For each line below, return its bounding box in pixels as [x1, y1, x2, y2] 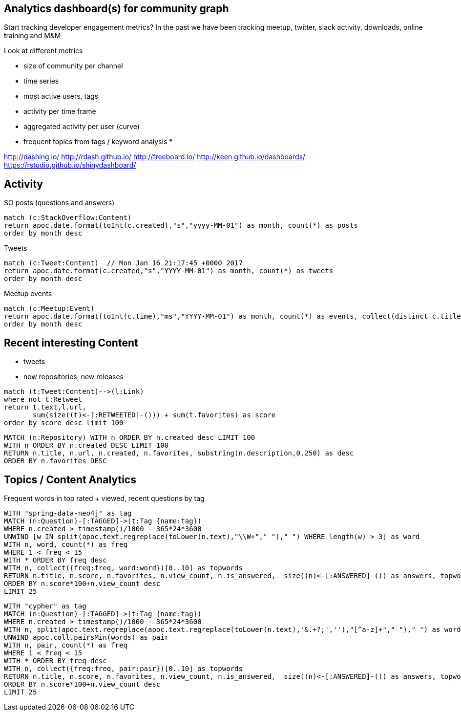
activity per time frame [23, 107, 96, 116]
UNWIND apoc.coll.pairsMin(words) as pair [4, 633, 169, 641]
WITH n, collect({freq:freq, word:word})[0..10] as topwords [4, 563, 243, 572]
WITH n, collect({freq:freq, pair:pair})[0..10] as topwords [4, 664, 243, 672]
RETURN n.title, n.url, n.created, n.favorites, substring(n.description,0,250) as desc [4, 449, 354, 457]
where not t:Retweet [4, 395, 83, 404]
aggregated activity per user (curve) [23, 122, 140, 131]
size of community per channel [23, 62, 123, 70]
